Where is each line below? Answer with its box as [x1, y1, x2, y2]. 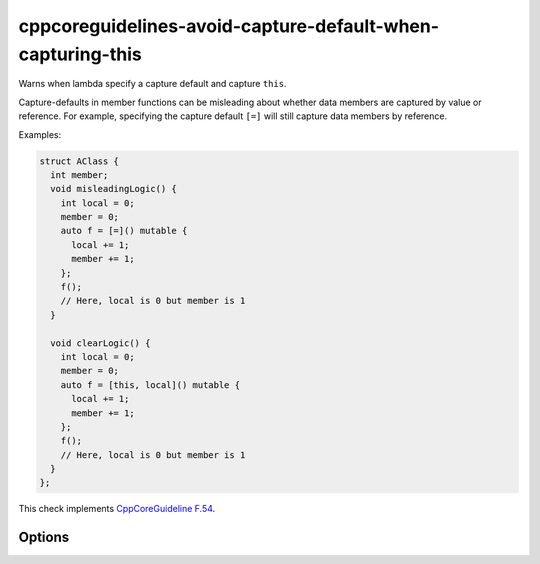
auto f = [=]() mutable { [60, 225, 188, 237]
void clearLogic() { [50, 337, 151, 349]
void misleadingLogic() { [50, 183, 177, 195]
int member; [50, 169, 109, 180]
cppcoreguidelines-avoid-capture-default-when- [18, 15, 440, 37]
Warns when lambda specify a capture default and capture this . [18, 78, 287, 90]
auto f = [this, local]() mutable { [60, 379, 240, 390]
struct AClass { [39, 155, 120, 167]
